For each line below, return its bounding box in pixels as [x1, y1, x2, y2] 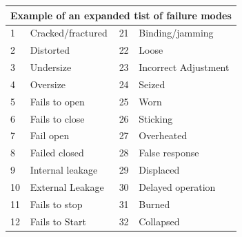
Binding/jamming [139, 25, 214, 40]
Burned [139, 196, 170, 211]
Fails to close [30, 111, 85, 125]
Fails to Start [30, 214, 86, 228]
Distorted [30, 43, 70, 57]
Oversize [30, 76, 66, 91]
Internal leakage [30, 163, 98, 177]
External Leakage [30, 179, 104, 194]
